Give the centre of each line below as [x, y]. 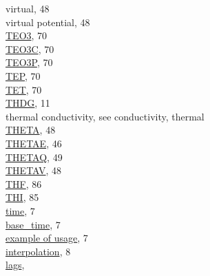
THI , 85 [22, 197]
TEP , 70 [23, 75]
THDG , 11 [28, 103]
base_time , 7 [33, 224]
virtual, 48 [28, 8]
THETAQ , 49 [34, 157]
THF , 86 [24, 183]
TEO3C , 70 [30, 49]
